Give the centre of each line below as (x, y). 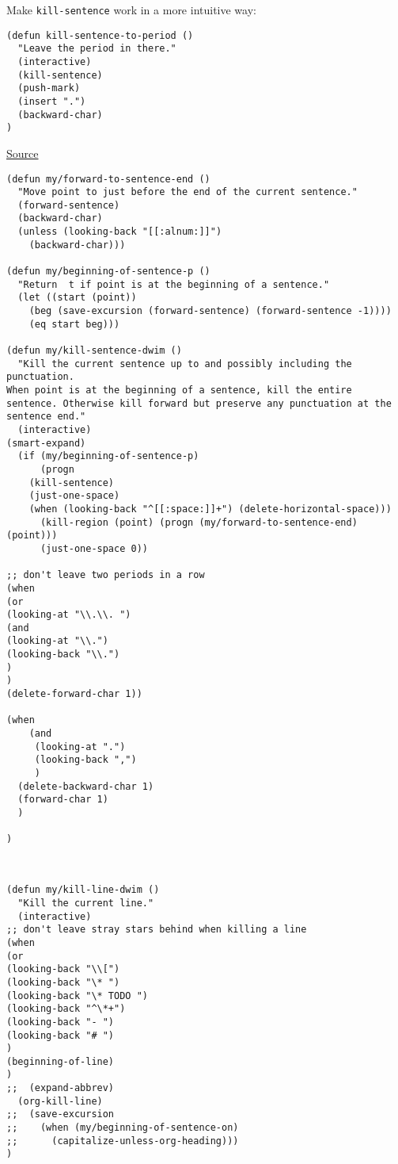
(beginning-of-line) (61, 1061)
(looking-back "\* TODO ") (77, 996)
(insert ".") (52, 101)
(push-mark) (49, 88)
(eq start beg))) (74, 324)
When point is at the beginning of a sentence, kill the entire (179, 390)
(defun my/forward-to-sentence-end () (108, 179)
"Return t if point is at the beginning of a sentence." (174, 284)
